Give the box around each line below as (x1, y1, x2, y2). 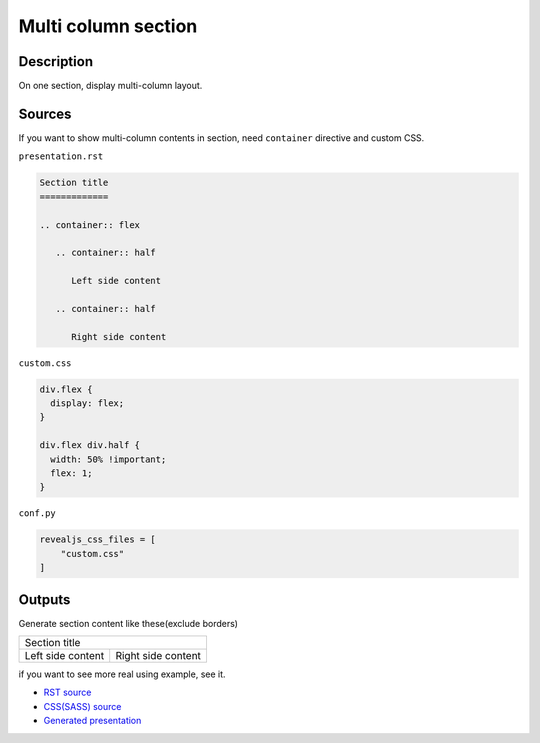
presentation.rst (18, 151, 104, 162)
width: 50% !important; (50, 453, 167, 465)
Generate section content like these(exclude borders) (18, 617, 239, 629)
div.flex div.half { (39, 440, 140, 451)
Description (18, 53, 94, 70)
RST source (43, 686, 92, 699)
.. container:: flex (39, 219, 140, 230)
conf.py (18, 508, 57, 519)
